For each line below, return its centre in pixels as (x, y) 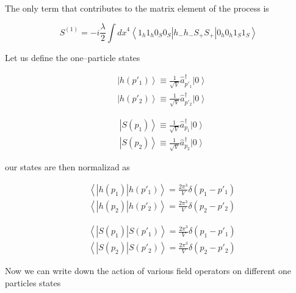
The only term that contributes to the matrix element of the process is (137, 8)
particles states (33, 282)
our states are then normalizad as (67, 167)
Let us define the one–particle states (73, 57)
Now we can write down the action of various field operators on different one (148, 271)
